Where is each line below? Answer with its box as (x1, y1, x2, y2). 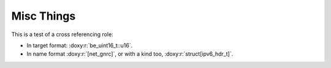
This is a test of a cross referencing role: (11, 31, 113, 38)
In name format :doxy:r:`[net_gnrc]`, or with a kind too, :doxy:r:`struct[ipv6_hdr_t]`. (26, 50, 234, 58)
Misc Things (11, 9, 76, 23)
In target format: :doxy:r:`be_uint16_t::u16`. (26, 42, 133, 49)
